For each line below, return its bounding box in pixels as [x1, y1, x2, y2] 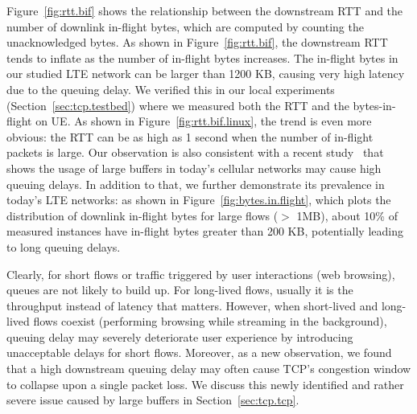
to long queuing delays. [6, 238, 121, 255]
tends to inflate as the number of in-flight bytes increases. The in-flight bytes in [6, 49, 398, 66]
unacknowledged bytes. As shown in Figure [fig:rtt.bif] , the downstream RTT [6, 34, 388, 51]
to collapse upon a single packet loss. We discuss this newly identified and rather [6, 375, 404, 392]
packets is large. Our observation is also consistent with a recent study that [6, 144, 384, 161]
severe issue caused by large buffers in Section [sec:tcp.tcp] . [6, 391, 299, 408]
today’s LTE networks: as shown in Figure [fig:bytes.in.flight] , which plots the [6, 191, 391, 208]
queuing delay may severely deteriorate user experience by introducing [6, 328, 353, 345]
